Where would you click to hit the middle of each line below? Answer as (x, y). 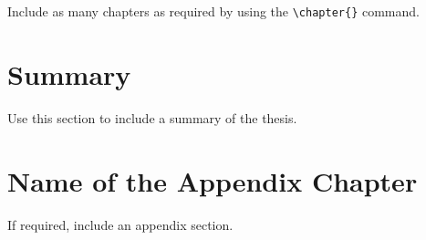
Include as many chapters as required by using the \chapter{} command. (213, 11)
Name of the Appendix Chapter (213, 180)
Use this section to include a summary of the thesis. (152, 117)
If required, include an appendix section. (120, 224)
